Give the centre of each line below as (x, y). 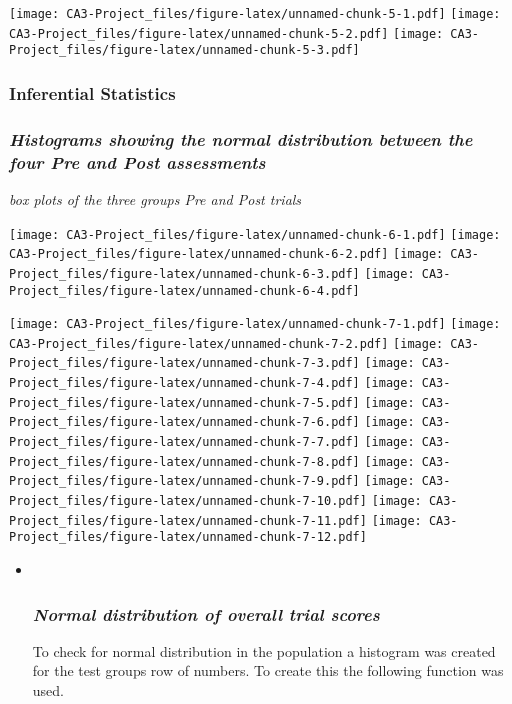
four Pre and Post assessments (137, 161)
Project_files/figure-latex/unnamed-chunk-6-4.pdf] (184, 290)
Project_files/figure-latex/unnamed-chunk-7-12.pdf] (188, 537)
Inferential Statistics (92, 92)
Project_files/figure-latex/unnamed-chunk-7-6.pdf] (184, 422)
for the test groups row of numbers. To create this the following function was (268, 670)
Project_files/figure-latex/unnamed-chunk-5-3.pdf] (184, 50)
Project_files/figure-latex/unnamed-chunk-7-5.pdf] (184, 402)
